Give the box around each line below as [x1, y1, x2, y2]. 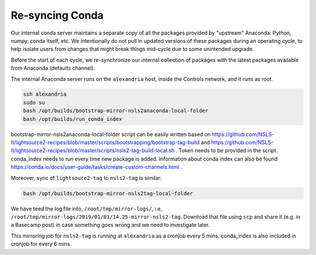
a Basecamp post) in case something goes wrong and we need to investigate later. [11, 222, 210, 229]
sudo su [23, 99, 45, 106]
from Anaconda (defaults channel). [11, 64, 95, 72]
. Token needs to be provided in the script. [176, 147, 278, 154]
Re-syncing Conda [11, 9, 104, 22]
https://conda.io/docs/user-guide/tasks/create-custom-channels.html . [11, 164, 183, 171]
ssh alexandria [23, 91, 67, 98]
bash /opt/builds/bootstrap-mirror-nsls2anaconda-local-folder [23, 107, 209, 114]
